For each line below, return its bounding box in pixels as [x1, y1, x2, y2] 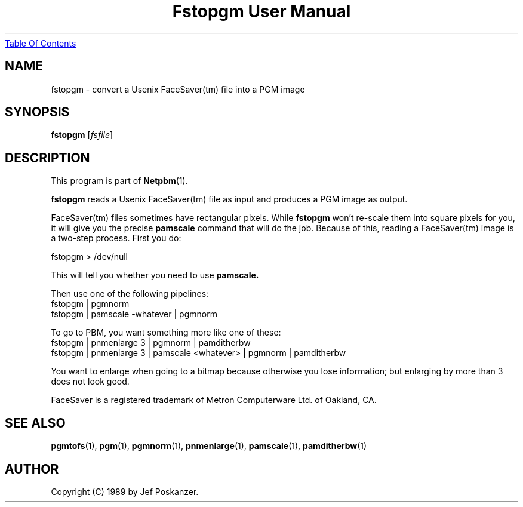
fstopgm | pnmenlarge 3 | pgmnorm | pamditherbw [51, 337, 251, 348]
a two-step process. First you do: [51, 233, 181, 244]
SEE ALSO [5, 415, 66, 431]
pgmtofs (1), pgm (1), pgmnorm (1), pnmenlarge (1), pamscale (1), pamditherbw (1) [51, 441, 367, 451]
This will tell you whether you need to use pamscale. [51, 270, 259, 281]
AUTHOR [5, 461, 59, 477]
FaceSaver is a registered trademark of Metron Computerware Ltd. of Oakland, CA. [51, 395, 377, 405]
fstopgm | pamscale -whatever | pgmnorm [51, 309, 217, 319]
